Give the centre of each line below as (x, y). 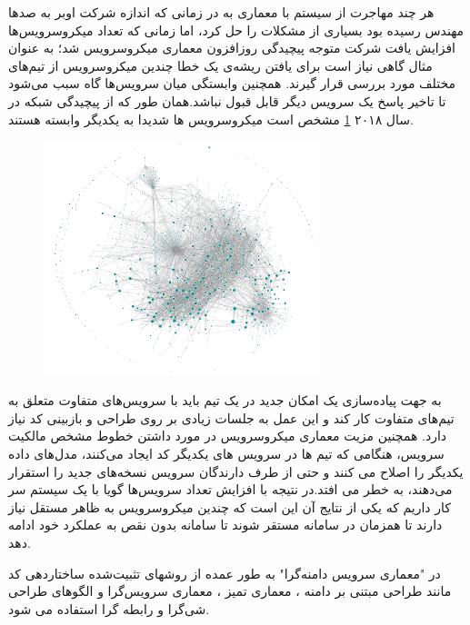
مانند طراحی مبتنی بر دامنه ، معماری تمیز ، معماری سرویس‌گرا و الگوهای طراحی (230, 591)
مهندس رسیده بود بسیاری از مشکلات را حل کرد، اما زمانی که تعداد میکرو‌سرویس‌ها (236, 30)
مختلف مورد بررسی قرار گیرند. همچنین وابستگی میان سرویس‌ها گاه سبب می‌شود (232, 83)
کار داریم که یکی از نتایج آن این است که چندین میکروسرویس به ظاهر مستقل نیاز (230, 506)
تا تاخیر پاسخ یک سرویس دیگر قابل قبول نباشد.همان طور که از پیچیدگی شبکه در (227, 100)
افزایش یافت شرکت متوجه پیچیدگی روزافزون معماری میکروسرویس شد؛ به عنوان (232, 48)
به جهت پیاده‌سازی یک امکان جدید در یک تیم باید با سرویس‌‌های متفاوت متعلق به (225, 400)
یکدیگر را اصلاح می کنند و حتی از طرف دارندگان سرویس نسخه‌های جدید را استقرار (236, 471)
